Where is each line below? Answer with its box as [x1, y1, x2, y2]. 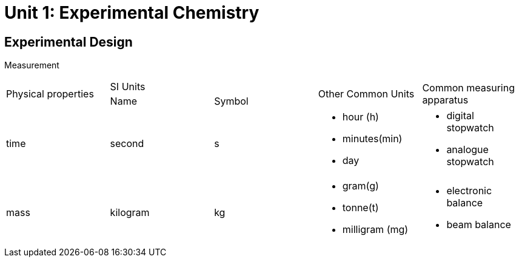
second [110, 137, 144, 150]
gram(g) [342, 180, 379, 192]
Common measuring [422, 82, 515, 94]
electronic [446, 185, 492, 197]
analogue [446, 143, 489, 156]
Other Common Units [318, 88, 415, 100]
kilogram [110, 206, 150, 219]
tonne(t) [342, 201, 379, 214]
